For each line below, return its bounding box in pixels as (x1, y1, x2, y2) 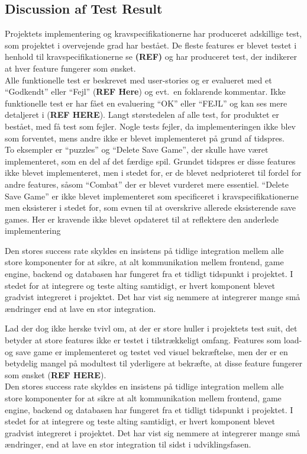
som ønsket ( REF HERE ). (5, 368, 106, 381)
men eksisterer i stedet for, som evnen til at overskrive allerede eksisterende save (5, 201, 296, 214)
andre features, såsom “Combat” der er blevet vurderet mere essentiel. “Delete (5, 178, 289, 190)
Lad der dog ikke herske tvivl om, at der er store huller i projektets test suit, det (5, 322, 298, 334)
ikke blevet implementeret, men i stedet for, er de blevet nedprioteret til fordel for (5, 166, 302, 179)
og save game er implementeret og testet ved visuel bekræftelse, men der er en (5, 345, 288, 358)
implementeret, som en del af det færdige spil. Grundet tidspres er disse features (5, 154, 296, 167)
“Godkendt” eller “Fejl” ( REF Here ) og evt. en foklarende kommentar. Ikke (5, 85, 286, 98)
